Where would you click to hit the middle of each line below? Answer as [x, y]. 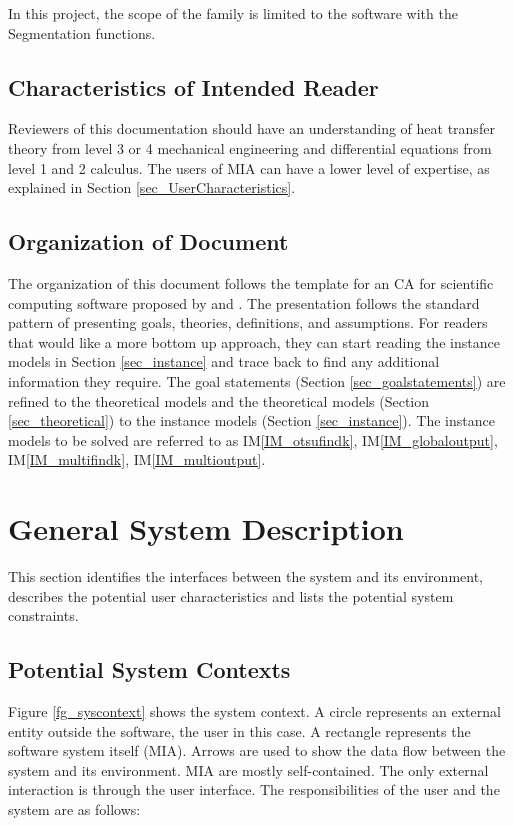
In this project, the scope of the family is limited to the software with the [233, 13]
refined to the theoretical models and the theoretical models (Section [219, 400]
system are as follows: [74, 808]
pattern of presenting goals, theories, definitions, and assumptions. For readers [248, 322]
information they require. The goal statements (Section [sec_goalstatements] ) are [257, 380]
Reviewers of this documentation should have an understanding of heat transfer [251, 128]
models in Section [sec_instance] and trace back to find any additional [224, 361]
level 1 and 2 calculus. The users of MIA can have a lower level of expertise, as [249, 167]
